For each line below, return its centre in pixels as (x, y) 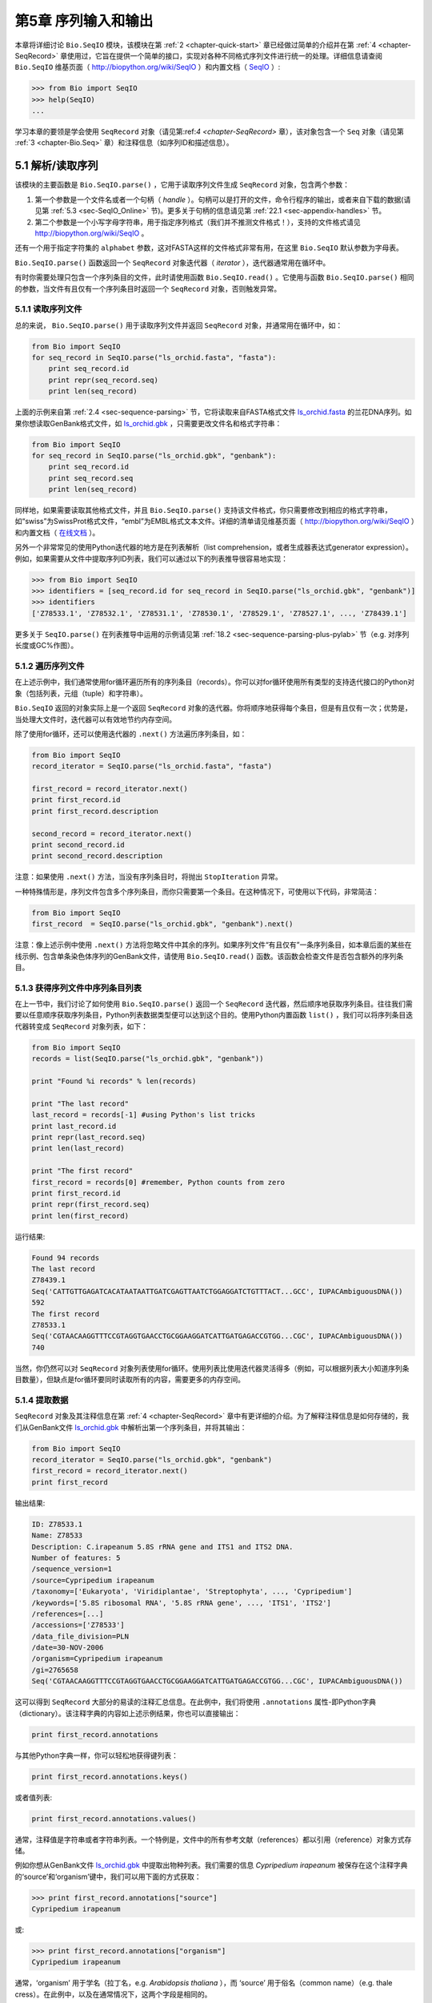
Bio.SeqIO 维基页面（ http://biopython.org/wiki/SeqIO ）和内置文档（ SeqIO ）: (148, 67)
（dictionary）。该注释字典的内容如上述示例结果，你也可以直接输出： (128, 1713)
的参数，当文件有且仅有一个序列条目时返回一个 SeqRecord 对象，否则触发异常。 (148, 288)
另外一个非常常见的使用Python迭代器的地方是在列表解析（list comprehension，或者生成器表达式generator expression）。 (214, 547)
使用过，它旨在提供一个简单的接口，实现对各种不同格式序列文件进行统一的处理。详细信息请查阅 (225, 55)
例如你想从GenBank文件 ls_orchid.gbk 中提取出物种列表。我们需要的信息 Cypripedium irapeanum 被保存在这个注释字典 (211, 1865)
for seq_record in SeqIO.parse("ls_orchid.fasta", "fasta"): (154, 358)
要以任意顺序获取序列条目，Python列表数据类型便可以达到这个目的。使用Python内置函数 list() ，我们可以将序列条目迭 (214, 1015)
